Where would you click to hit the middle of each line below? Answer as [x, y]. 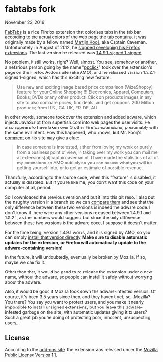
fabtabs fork [30, 9]
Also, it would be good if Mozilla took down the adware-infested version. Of [81, 291]
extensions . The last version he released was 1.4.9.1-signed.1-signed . [74, 53]
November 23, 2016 [25, 22]
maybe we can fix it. [25, 262]
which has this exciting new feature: [74, 77]
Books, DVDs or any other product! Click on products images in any [84, 97]
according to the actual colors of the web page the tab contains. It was [76, 37]
